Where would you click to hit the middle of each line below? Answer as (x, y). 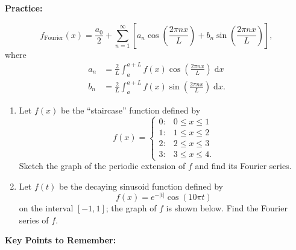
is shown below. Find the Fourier (227, 208)
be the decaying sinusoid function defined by (141, 186)
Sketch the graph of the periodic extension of (102, 166)
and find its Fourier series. (243, 166)
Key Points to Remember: (61, 240)
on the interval (46, 208)
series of (34, 220)
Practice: (24, 8)
